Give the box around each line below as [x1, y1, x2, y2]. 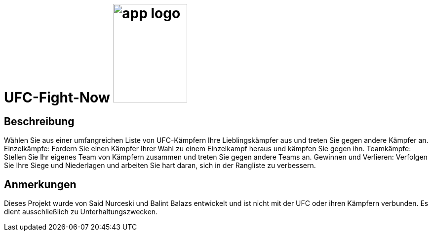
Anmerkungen [4, 178, 77, 191]
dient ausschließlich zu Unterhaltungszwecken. [4, 207, 158, 216]
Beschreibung [4, 115, 75, 128]
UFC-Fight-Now [4, 89, 110, 106]
